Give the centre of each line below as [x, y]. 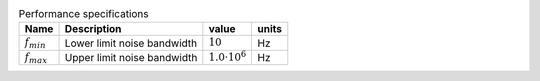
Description [93, 29]
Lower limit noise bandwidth [131, 43]
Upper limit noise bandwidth [131, 57]
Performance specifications [83, 14]
